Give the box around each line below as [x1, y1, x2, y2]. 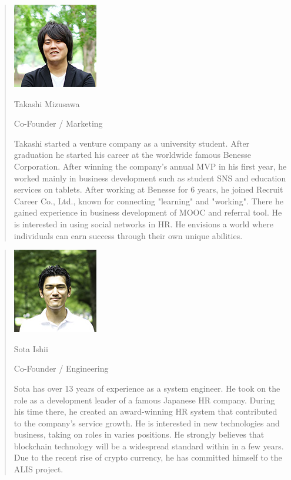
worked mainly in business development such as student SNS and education [14, 171, 286, 184]
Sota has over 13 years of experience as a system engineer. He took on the [14, 382, 280, 394]
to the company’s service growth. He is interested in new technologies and [14, 416, 280, 429]
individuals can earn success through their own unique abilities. [14, 229, 243, 241]
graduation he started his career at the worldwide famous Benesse [14, 148, 252, 161]
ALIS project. [14, 463, 63, 475]
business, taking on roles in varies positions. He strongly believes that [14, 428, 265, 441]
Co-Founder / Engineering [14, 362, 109, 375]
